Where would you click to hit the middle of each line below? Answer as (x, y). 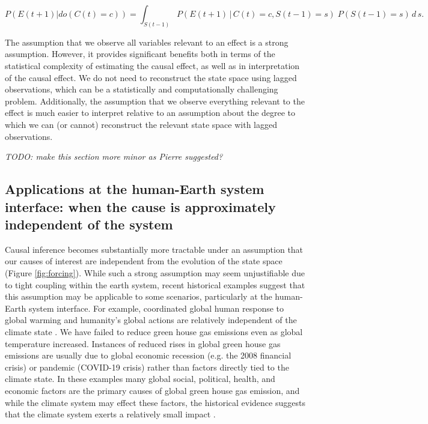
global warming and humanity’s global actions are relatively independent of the (151, 320)
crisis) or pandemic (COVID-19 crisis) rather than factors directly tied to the (147, 367)
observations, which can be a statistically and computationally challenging (142, 89)
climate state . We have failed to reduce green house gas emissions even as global (154, 331)
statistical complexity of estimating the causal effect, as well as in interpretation (152, 66)
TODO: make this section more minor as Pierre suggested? (114, 156)
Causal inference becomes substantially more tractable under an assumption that (154, 249)
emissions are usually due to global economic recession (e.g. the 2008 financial (148, 355)
